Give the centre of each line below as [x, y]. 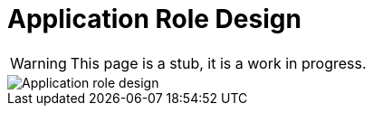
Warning [38, 63]
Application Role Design [154, 19]
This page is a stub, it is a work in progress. [218, 63]
